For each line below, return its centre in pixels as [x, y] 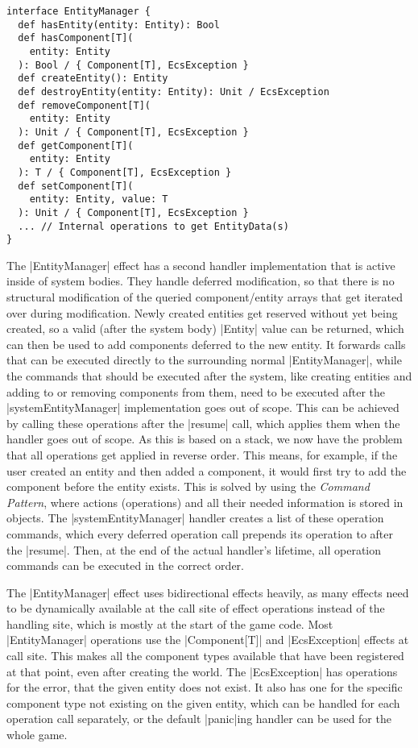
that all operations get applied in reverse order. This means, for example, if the [202, 454]
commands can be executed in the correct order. [125, 565]
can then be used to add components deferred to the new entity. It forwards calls [206, 344]
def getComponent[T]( [76, 145]
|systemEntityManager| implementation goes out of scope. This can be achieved [203, 407]
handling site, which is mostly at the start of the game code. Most [170, 623]
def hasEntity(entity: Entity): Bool [119, 25]
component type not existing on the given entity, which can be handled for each [203, 702]
